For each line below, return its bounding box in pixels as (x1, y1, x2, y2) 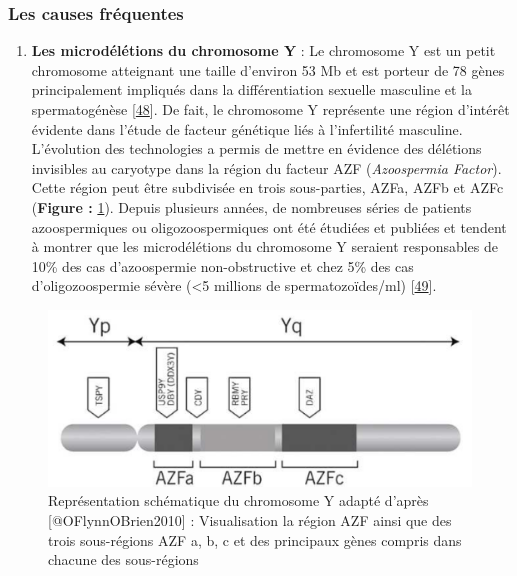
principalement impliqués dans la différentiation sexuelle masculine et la (31, 79, 473, 100)
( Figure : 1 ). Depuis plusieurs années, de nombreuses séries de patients (31, 196, 472, 217)
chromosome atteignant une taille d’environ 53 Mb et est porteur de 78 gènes (31, 59, 505, 80)
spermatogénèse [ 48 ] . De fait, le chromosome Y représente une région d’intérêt (31, 99, 510, 119)
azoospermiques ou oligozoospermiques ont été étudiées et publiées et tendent (31, 216, 507, 237)
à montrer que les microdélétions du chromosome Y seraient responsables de (31, 236, 499, 257)
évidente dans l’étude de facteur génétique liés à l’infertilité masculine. (31, 118, 463, 139)
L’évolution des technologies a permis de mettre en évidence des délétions (31, 138, 482, 159)
